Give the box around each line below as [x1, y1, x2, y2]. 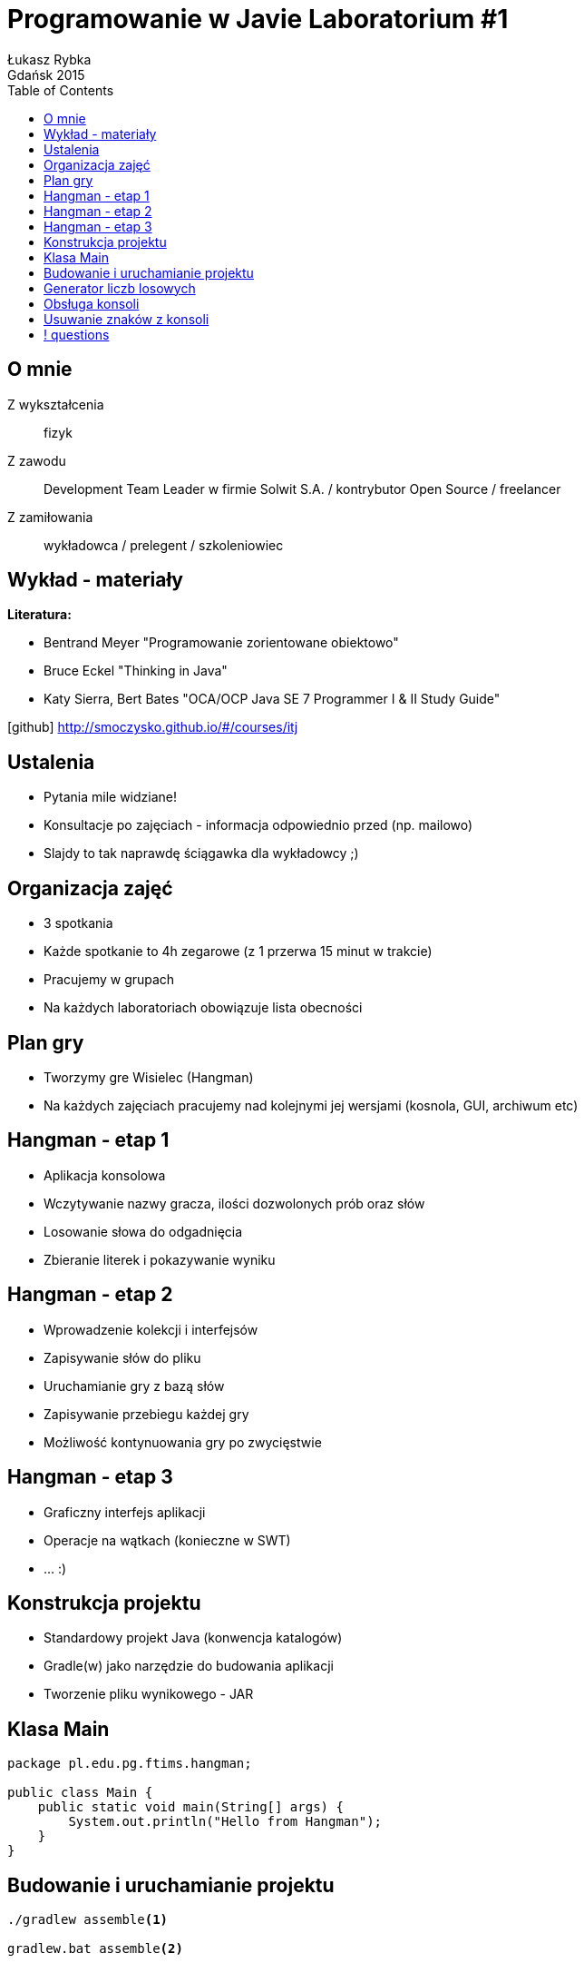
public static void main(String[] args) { [37, 1800, 344, 1815]
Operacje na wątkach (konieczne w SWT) [44, 1532, 291, 1548]
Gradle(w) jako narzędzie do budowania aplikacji [44, 1658, 334, 1674]
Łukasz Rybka [7, 51, 92, 67]
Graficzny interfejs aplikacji [44, 1504, 206, 1520]
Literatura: [7, 607, 72, 623]
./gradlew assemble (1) [7, 1912, 169, 1928]
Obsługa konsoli [44, 295, 140, 311]
